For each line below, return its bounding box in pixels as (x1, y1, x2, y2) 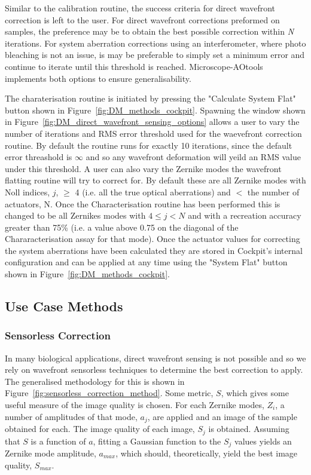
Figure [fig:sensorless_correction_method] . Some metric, (5, 387, 214, 399)
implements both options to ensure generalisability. (5, 72, 191, 84)
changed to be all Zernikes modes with (5, 209, 146, 222)
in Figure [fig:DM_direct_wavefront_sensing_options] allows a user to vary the (5, 115, 300, 128)
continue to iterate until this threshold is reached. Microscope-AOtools (5, 60, 263, 72)
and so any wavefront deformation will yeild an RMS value (86, 151, 301, 163)
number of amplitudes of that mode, (5, 410, 138, 422)
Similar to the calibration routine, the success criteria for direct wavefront (5, 2, 276, 14)
